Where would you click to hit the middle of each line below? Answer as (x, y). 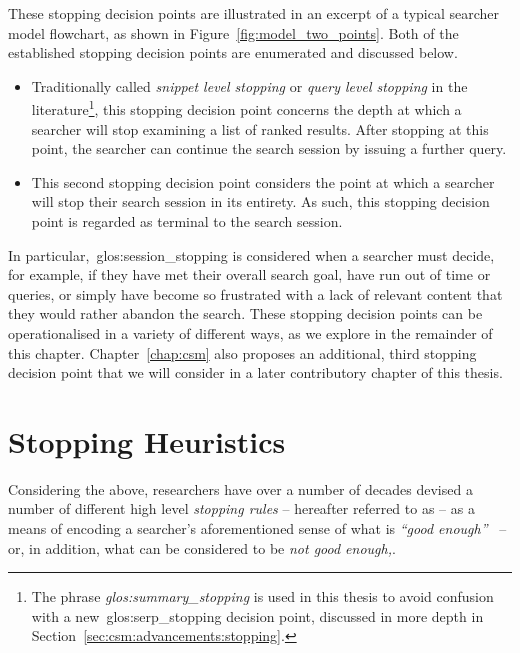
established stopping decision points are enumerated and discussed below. (233, 52)
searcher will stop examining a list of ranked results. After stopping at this (260, 128)
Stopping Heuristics (147, 440)
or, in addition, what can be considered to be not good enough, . (202, 547)
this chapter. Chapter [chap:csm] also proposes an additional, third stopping (242, 352)
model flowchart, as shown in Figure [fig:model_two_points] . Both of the (233, 32)
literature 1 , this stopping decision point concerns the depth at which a (246, 108)
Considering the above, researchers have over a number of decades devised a (240, 488)
